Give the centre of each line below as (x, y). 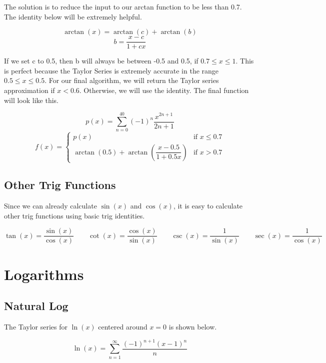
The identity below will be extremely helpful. (73, 16)
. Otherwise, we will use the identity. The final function (164, 90)
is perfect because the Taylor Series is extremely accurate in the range (111, 70)
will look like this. (31, 100)
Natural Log (36, 306)
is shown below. (193, 326)
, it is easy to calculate (208, 206)
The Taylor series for (36, 326)
